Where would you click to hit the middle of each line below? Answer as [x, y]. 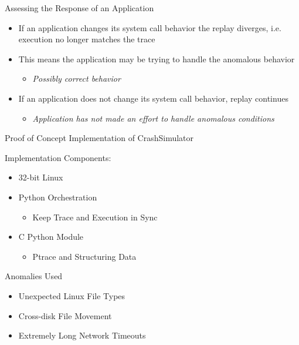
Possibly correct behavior [77, 78]
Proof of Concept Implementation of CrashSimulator [99, 138]
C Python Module [51, 237]
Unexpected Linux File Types [72, 295]
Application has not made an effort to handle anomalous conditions [153, 118]
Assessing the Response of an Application [79, 8]
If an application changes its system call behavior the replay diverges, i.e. [150, 27]
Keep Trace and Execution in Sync [95, 217]
